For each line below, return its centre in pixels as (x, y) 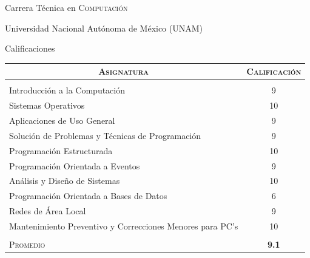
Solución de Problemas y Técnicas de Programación (105, 135)
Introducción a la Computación (67, 90)
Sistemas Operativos (47, 105)
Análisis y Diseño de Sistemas (65, 181)
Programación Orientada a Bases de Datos (88, 196)
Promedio (27, 244)
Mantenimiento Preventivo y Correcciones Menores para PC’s (124, 226)
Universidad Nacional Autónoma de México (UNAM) (104, 28)
